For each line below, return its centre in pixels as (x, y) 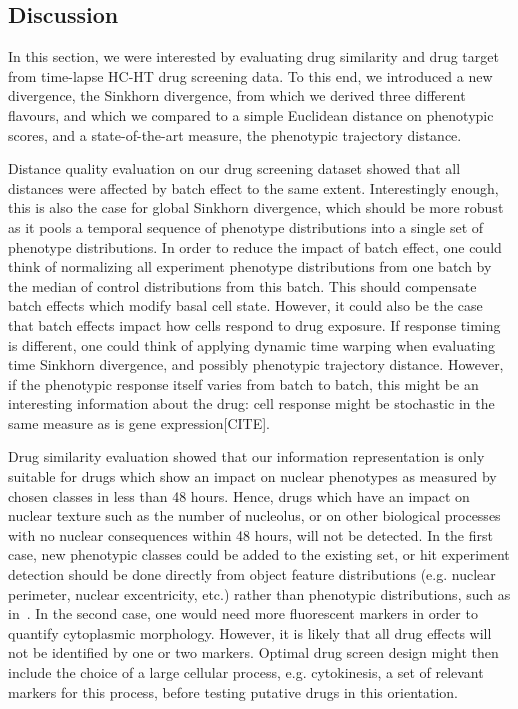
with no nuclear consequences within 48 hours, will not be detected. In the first (250, 534)
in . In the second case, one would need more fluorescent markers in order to (243, 613)
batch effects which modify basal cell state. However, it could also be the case (245, 305)
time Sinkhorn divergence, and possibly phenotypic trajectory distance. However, (256, 364)
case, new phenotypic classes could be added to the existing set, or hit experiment (259, 554)
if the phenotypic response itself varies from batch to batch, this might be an (243, 383)
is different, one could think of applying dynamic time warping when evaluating (252, 344)
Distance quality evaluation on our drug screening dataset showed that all (234, 168)
